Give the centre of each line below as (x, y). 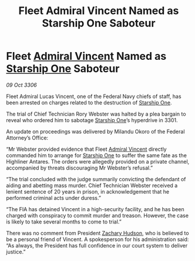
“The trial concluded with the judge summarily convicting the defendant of (96, 179)
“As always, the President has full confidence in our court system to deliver (97, 245)
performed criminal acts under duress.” (54, 198)
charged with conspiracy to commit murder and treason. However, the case (97, 215)
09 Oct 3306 (21, 85)
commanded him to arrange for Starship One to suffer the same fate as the (96, 155)
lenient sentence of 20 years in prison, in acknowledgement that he (88, 191)
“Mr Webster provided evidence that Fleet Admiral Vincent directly (86, 149)
